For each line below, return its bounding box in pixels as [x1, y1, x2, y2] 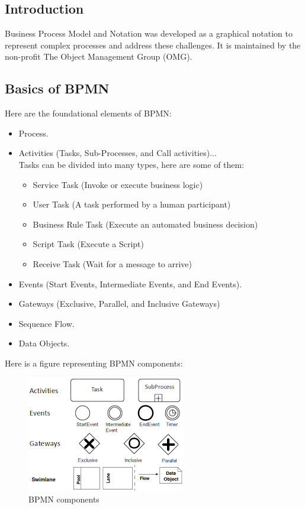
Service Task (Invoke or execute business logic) [33, 178, 203, 190]
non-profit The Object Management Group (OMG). [5, 50, 192, 63]
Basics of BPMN [5, 79, 110, 98]
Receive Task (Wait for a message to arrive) [33, 257, 192, 270]
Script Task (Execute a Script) [33, 238, 145, 250]
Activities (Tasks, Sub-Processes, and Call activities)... [18, 147, 217, 159]
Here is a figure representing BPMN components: [5, 356, 183, 369]
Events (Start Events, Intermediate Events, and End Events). [18, 277, 242, 290]
